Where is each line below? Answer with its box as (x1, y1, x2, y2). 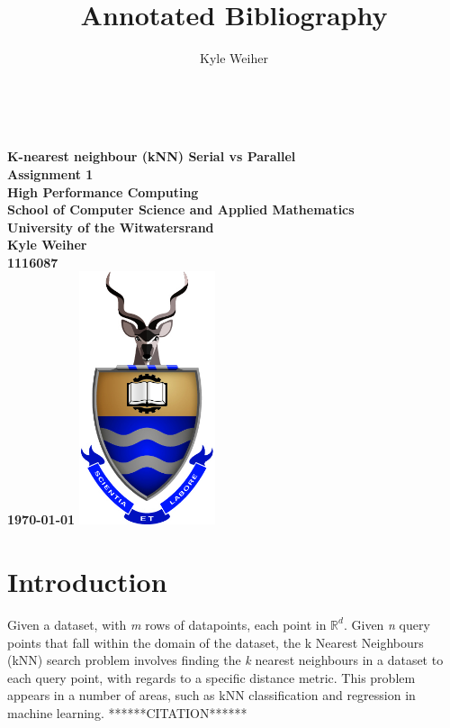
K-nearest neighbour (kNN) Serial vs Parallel (7, 147, 296, 166)
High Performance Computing (7, 182, 199, 201)
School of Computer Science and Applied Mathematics (7, 200, 355, 219)
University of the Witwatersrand (7, 217, 214, 236)
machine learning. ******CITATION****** (7, 703, 247, 722)
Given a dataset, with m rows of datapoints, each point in (7, 614, 327, 633)
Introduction (7, 562, 167, 599)
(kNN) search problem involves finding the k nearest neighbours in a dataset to (7, 651, 444, 669)
